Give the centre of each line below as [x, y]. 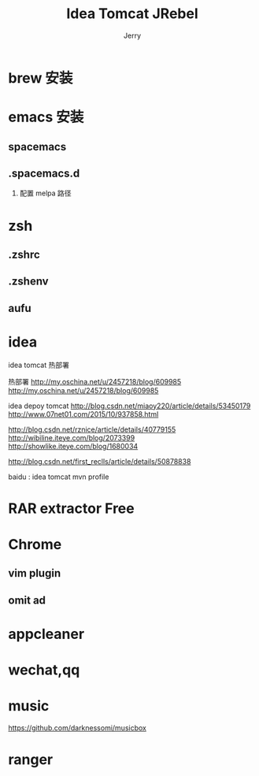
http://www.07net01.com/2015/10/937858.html [83, 414]
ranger [31, 760]
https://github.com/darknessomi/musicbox [78, 728]
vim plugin [35, 573]
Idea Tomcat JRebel [132, 14]
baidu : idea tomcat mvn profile [59, 477]
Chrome [35, 544]
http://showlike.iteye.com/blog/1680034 [73, 446]
